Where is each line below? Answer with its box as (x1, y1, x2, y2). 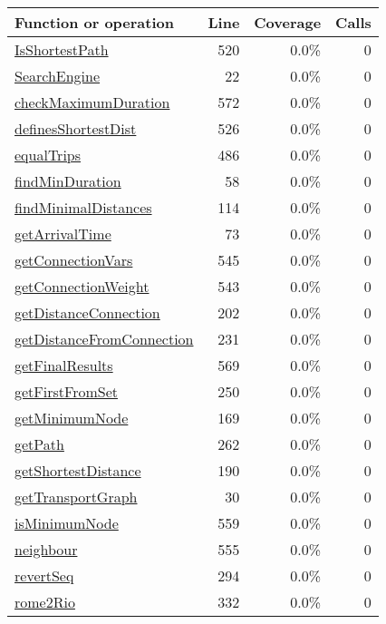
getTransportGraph (14, 486, 138, 507)
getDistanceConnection (14, 302, 160, 323)
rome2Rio (14, 591, 75, 612)
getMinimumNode (14, 407, 129, 428)
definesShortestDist (14, 118, 137, 139)
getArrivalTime (14, 223, 111, 244)
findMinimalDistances (14, 197, 152, 218)
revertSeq (14, 565, 74, 586)
